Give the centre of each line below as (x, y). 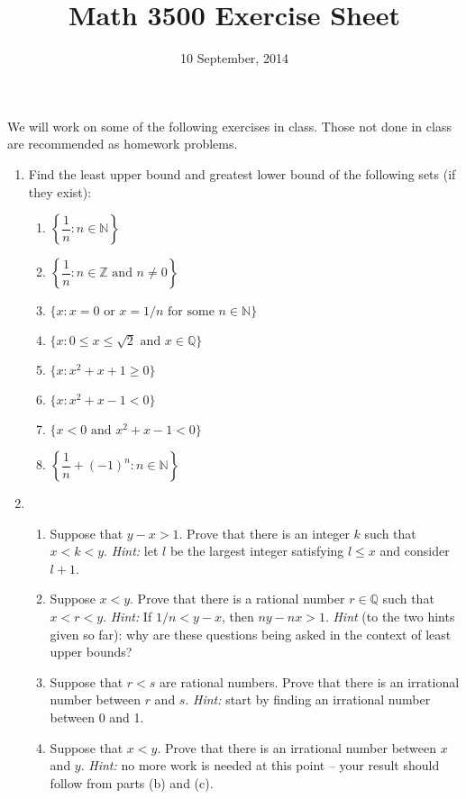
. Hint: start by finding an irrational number (308, 699)
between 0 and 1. (97, 717)
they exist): (60, 191)
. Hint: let (131, 551)
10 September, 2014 (234, 58)
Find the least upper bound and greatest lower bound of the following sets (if (242, 173)
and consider (415, 551)
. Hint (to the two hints (390, 617)
